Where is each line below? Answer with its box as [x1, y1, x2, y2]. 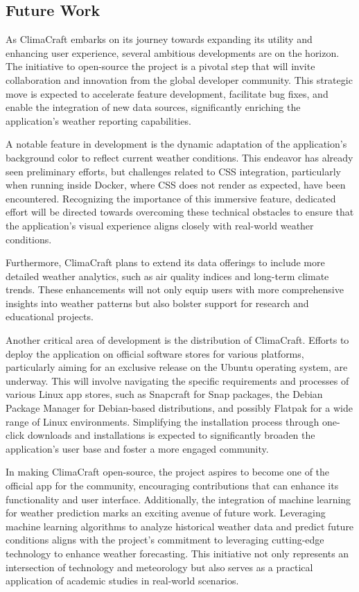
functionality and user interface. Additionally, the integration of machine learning [6, 491, 351, 506]
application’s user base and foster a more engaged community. [6, 441, 269, 455]
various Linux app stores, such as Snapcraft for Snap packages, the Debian [6, 387, 323, 401]
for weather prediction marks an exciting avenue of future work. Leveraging [6, 505, 326, 520]
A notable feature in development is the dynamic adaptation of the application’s [6, 137, 347, 151]
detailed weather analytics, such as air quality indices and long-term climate [6, 268, 329, 283]
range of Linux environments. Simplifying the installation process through [6, 414, 319, 428]
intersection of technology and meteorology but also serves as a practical [6, 559, 313, 574]
